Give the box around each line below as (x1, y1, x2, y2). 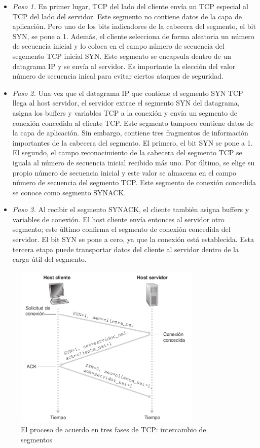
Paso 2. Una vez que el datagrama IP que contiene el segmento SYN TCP (12, 87, 243, 98)
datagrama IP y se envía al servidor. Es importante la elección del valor (12, 60, 236, 71)
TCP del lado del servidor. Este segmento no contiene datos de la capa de (12, 11, 242, 21)
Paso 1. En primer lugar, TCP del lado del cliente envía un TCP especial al (12, 1, 249, 11)
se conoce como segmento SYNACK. (12, 187, 126, 197)
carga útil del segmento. (12, 254, 87, 264)
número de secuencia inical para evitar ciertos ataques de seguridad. (12, 71, 224, 81)
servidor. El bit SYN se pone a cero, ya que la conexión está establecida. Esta (12, 234, 254, 245)
